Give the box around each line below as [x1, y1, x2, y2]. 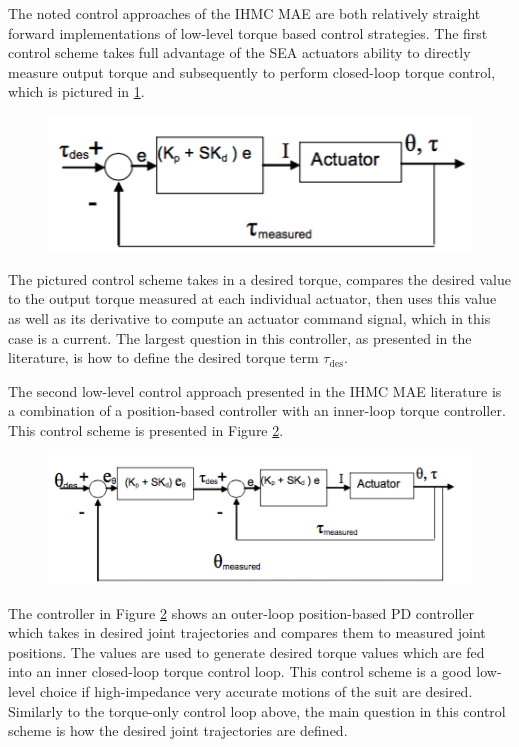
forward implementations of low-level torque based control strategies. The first [8, 22, 488, 43]
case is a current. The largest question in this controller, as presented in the [8, 327, 472, 348]
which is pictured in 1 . [8, 81, 145, 102]
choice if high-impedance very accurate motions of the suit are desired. [39, 680, 473, 701]
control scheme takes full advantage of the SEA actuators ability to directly [8, 42, 471, 63]
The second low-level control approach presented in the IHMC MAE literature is [8, 380, 502, 401]
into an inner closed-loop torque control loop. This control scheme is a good [8, 661, 472, 682]
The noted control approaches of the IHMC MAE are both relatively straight [8, 3, 481, 23]
